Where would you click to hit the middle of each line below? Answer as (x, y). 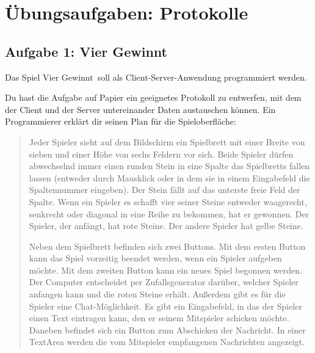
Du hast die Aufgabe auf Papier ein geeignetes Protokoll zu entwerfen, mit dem (153, 97)
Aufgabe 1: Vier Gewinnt (86, 51)
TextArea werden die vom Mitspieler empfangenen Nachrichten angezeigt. (167, 342)
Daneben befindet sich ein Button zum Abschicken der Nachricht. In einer (167, 329)
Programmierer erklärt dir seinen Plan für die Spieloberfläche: (121, 121)
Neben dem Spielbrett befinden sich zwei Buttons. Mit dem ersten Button (167, 246)
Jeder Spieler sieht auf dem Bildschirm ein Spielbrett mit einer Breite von (167, 141)
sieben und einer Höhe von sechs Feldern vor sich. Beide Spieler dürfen (161, 154)
